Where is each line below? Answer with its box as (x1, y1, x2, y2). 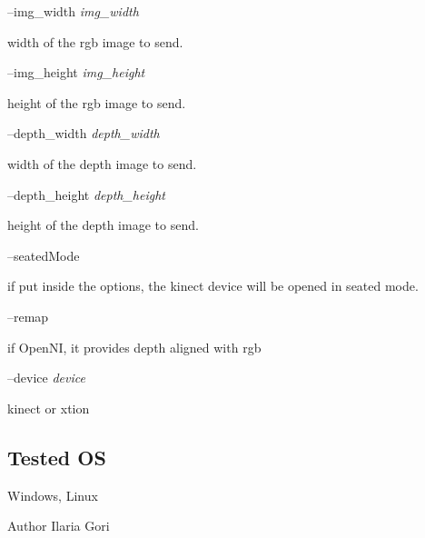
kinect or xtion (7, 398, 90, 417)
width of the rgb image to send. (7, 32, 183, 51)
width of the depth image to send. (7, 154, 197, 173)
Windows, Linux (7, 485, 98, 504)
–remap (7, 306, 49, 325)
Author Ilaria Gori (7, 516, 110, 535)
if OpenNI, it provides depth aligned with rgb (7, 337, 262, 356)
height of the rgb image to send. (7, 93, 186, 112)
